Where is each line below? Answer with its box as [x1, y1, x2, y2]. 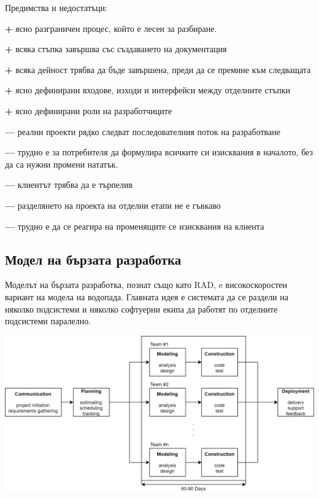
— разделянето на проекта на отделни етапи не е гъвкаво [5, 198, 221, 211]
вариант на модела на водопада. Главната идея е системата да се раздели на [5, 290, 288, 303]
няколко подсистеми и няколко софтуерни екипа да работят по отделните [5, 302, 278, 315]
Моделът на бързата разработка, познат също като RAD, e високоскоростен [5, 278, 287, 291]
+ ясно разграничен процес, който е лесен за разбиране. [5, 21, 217, 34]
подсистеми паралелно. [5, 314, 91, 327]
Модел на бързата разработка [5, 249, 182, 268]
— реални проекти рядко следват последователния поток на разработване [5, 125, 280, 138]
